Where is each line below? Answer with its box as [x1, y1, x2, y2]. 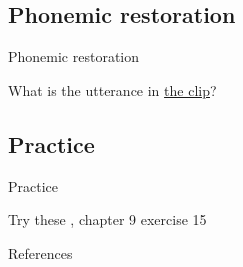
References [8, 242, 73, 263]
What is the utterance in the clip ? [8, 79, 217, 100]
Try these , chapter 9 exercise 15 [8, 209, 207, 230]
